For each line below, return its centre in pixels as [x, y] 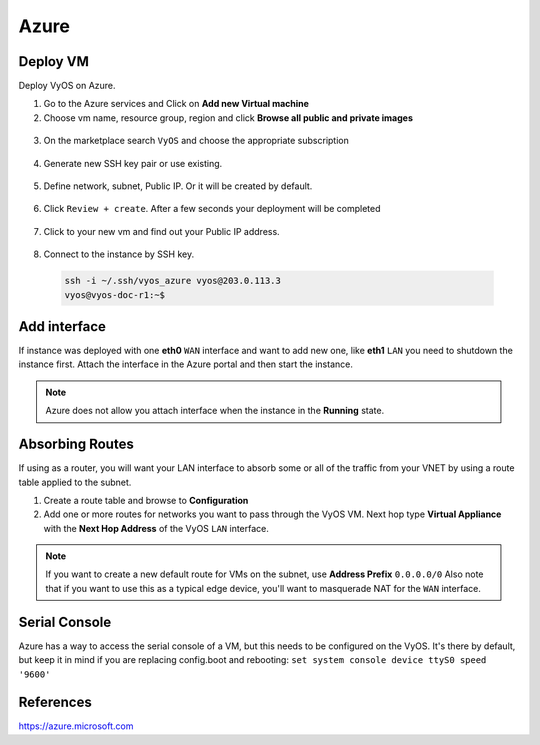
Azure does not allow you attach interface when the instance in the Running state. [215, 411]
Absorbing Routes [76, 444]
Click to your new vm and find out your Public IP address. [161, 231]
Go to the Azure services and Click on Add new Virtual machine [176, 104]
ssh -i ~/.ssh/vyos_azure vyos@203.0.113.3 [173, 281]
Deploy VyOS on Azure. [67, 86]
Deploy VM [53, 61]
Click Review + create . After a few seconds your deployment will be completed [212, 209]
